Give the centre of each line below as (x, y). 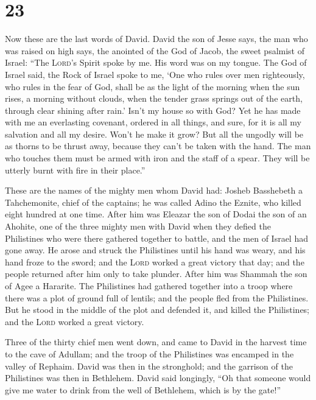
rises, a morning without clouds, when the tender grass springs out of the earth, (154, 98)
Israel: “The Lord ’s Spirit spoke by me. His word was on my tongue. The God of (156, 62)
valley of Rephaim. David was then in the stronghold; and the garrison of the (149, 366)
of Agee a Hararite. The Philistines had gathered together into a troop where (149, 286)
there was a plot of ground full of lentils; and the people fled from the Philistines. (157, 297)
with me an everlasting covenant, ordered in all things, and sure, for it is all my (153, 122)
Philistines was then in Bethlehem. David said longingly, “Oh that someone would (158, 378)
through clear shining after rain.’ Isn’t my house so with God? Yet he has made (153, 110)
